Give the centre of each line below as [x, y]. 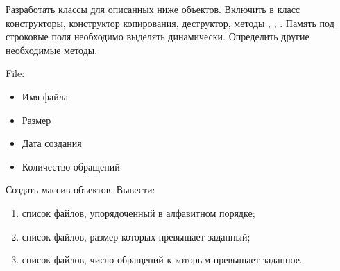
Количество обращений [71, 166]
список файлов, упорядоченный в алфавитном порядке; [138, 212]
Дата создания [52, 143]
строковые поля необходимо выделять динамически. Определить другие [158, 36]
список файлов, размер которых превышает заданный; [136, 236]
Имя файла [45, 96]
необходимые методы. [52, 50]
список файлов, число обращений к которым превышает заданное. [162, 260]
